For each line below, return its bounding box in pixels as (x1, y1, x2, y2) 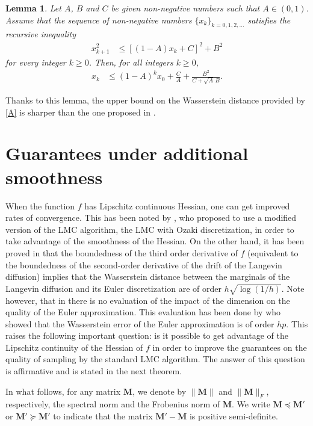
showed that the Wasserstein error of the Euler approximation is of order (5, 317, 274, 330)
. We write (232, 398, 270, 410)
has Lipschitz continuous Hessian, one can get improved (84, 199, 290, 212)
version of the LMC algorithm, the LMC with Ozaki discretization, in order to (5, 223, 294, 235)
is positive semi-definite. (189, 410, 278, 422)
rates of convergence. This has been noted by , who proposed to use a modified (5, 211, 297, 224)
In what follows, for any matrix (5, 384, 121, 397)
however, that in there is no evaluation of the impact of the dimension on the (5, 294, 290, 306)
